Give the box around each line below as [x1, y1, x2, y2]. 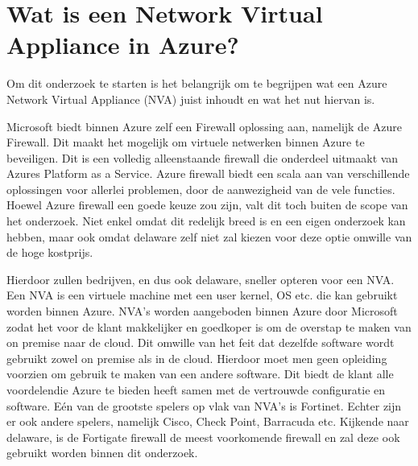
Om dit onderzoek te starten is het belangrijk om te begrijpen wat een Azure [6, 75, 387, 92]
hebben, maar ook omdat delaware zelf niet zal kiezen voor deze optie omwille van [6, 228, 412, 245]
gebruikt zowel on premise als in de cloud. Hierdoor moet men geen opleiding [6, 349, 387, 366]
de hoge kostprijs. [6, 244, 93, 261]
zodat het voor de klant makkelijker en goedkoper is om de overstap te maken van [6, 318, 412, 335]
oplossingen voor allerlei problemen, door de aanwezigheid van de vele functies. [6, 180, 395, 197]
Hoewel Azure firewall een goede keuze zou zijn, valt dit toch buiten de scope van [6, 196, 408, 213]
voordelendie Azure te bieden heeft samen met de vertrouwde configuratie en [6, 381, 386, 398]
